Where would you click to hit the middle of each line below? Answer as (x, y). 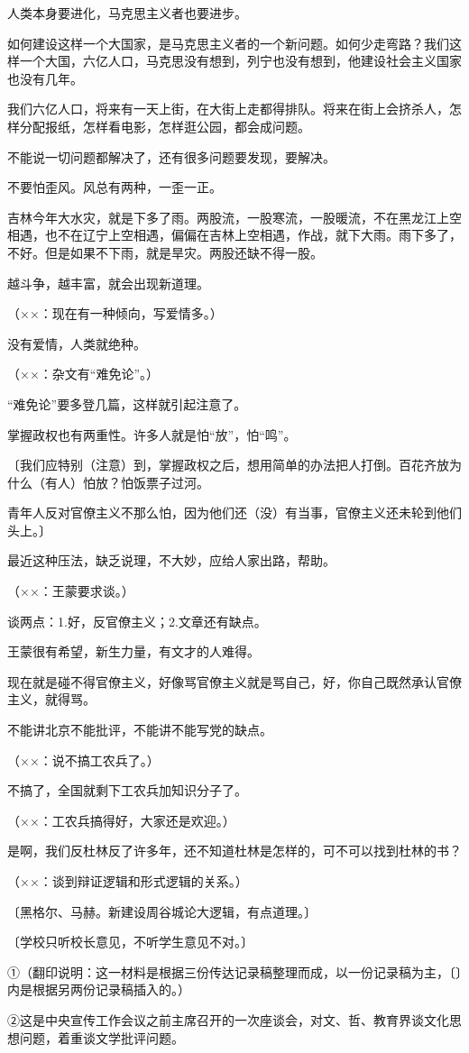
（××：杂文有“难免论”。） (83, 374)
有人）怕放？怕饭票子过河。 (127, 482)
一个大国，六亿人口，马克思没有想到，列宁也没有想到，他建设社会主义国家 (240, 61)
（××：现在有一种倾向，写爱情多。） (115, 313)
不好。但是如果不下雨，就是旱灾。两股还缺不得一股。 (165, 252)
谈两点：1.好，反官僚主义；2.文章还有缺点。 (137, 621)
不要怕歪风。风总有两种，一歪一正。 (115, 187)
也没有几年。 (45, 78)
